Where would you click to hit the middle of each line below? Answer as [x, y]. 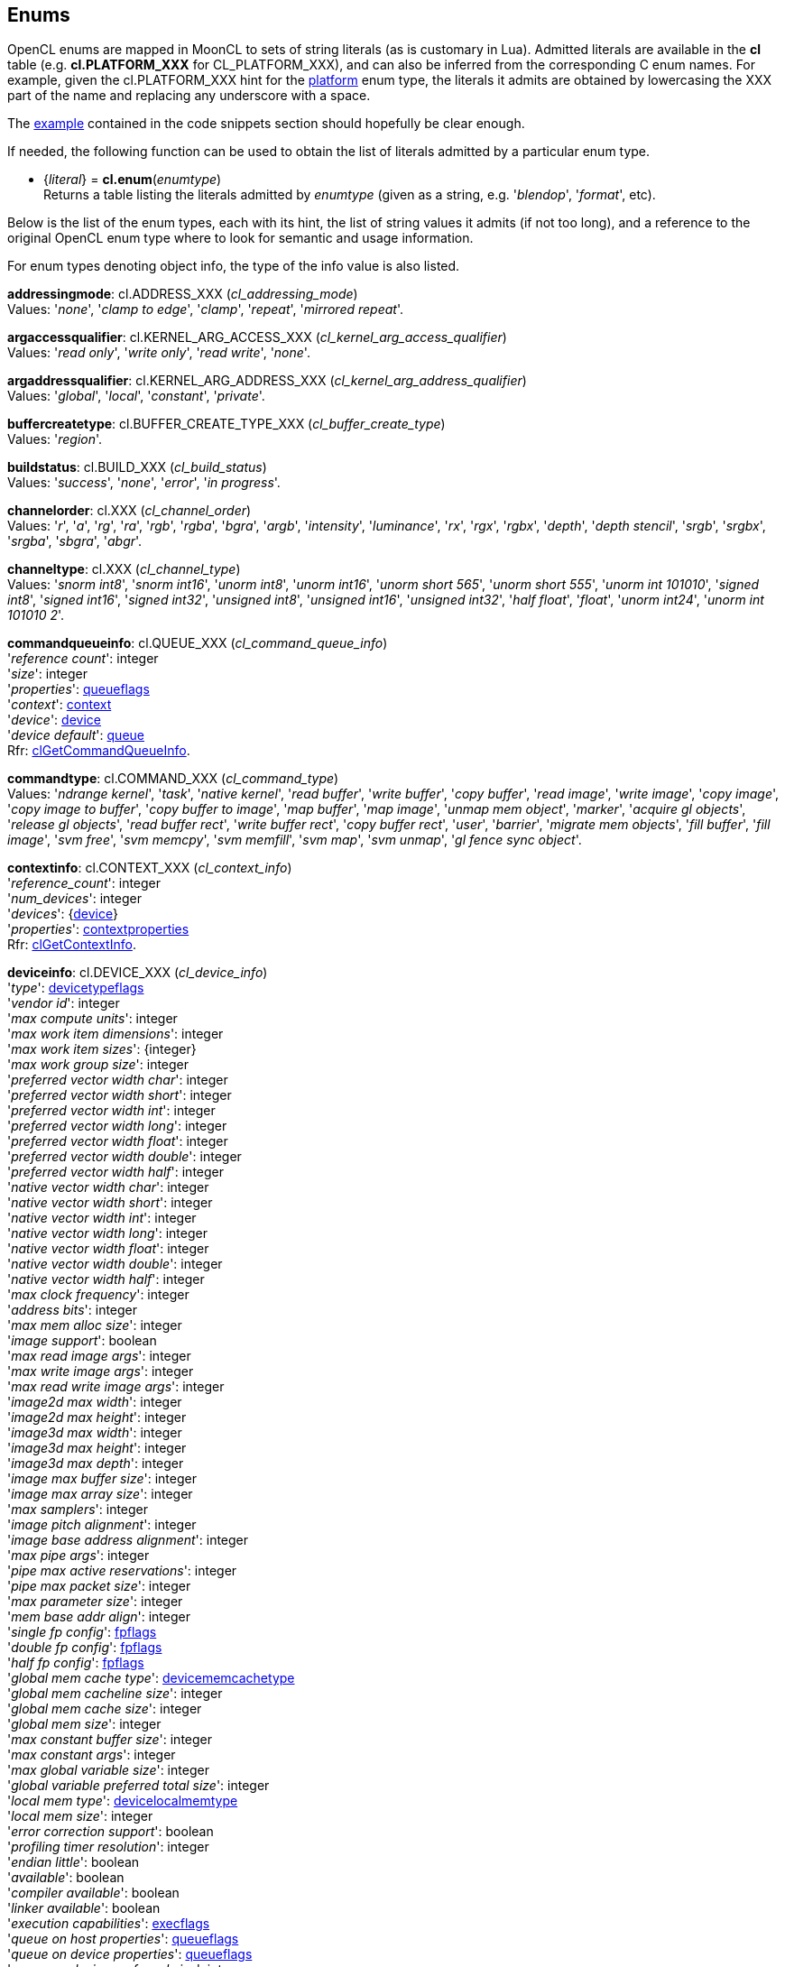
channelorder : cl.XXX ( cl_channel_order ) [129, 511]
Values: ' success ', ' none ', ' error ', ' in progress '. [144, 483]
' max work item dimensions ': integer [115, 1034]
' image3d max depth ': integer [96, 1464]
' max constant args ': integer [92, 1755]
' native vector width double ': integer [115, 1264]
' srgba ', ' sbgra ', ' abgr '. [75, 541]
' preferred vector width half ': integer [116, 1172]
